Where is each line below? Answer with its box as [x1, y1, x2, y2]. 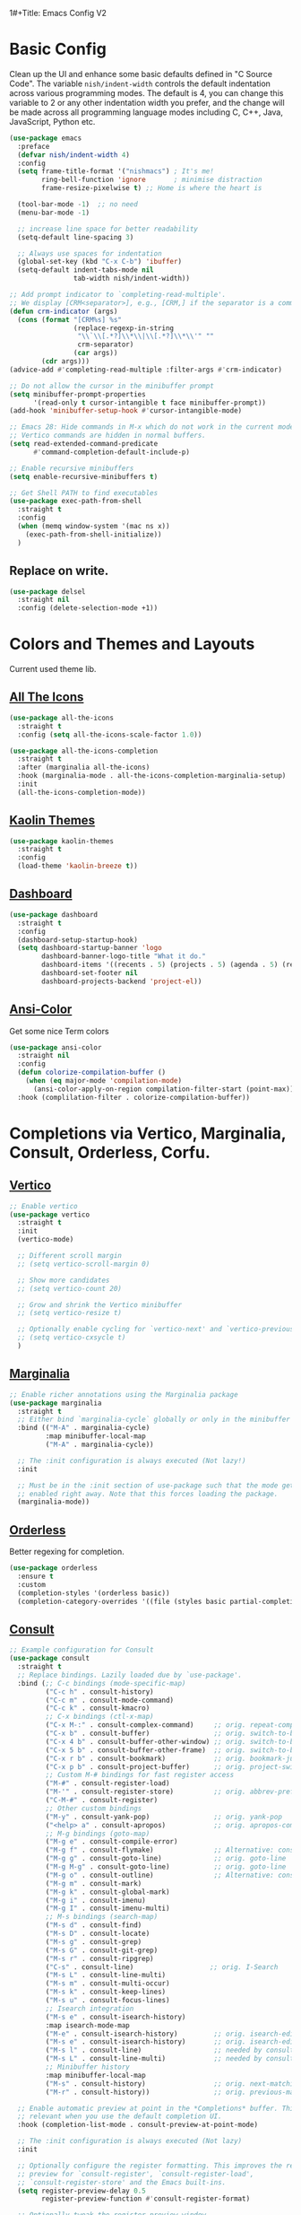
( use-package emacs [9, 134, 82, 143]
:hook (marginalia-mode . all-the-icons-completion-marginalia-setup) [17, 772, 287, 780]
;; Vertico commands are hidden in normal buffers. [9, 431, 206, 440]
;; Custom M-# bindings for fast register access [45, 1771, 235, 1780]
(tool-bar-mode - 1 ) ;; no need [17, 200, 139, 209]
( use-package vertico [9, 1210, 90, 1219]
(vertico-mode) [17, 1235, 74, 1244]
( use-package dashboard [9, 910, 99, 919]
